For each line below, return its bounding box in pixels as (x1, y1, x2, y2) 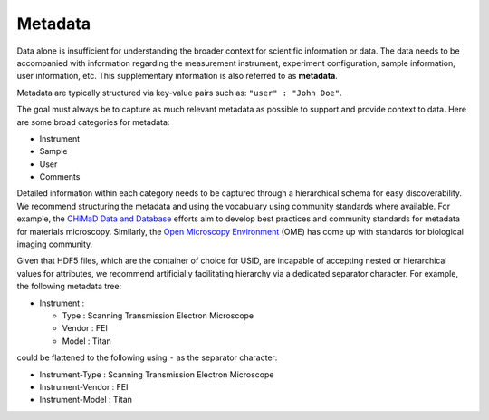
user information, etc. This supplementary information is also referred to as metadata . (16, 71, 339, 82)
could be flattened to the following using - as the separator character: (16, 352, 278, 363)
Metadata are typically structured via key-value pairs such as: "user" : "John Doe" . (16, 87, 342, 98)
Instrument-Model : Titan (39, 395, 133, 405)
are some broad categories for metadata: (16, 116, 170, 127)
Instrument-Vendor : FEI (39, 381, 129, 392)
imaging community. (16, 239, 93, 249)
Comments (39, 171, 81, 182)
